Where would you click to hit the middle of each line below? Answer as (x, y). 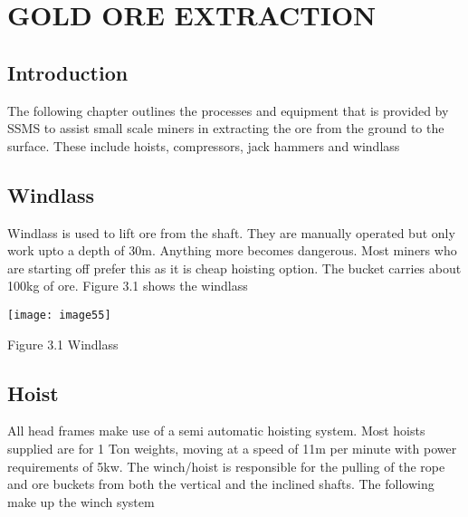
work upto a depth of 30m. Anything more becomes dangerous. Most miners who (232, 250)
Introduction (68, 72)
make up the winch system (81, 501)
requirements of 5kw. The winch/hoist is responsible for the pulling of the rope (226, 466)
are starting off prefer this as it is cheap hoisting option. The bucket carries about (234, 268)
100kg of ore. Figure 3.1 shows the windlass (128, 286)
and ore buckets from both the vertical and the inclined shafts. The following (221, 484)
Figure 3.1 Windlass (63, 344)
